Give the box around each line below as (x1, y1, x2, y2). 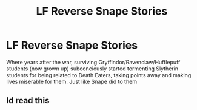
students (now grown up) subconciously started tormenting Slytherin (6, 65, 179, 72)
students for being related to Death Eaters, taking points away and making (6, 71, 192, 78)
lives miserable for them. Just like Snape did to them (6, 78, 138, 85)
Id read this (6, 95, 50, 106)
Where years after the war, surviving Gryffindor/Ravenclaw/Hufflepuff (6, 58, 181, 66)
